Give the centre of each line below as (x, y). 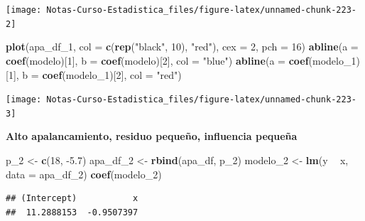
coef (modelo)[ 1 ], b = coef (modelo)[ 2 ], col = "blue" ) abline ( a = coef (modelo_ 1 (181, 60)
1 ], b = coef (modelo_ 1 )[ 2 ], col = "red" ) (95, 74)
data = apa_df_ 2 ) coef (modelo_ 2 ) (84, 174)
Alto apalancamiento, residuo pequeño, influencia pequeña (152, 136)
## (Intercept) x (72, 199)
